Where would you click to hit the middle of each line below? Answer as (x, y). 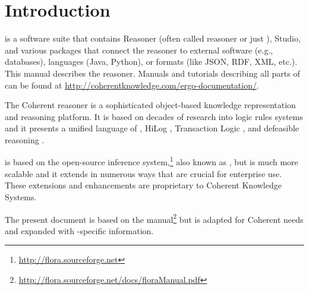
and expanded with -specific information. (79, 230)
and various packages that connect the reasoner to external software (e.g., (139, 50)
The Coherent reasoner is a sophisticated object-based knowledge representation (150, 105)
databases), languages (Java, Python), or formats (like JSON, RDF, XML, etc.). (151, 62)
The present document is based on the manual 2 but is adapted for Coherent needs (154, 218)
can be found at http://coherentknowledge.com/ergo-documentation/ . (132, 85)
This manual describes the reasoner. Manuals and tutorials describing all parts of (152, 73)
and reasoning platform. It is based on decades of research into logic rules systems (154, 116)
